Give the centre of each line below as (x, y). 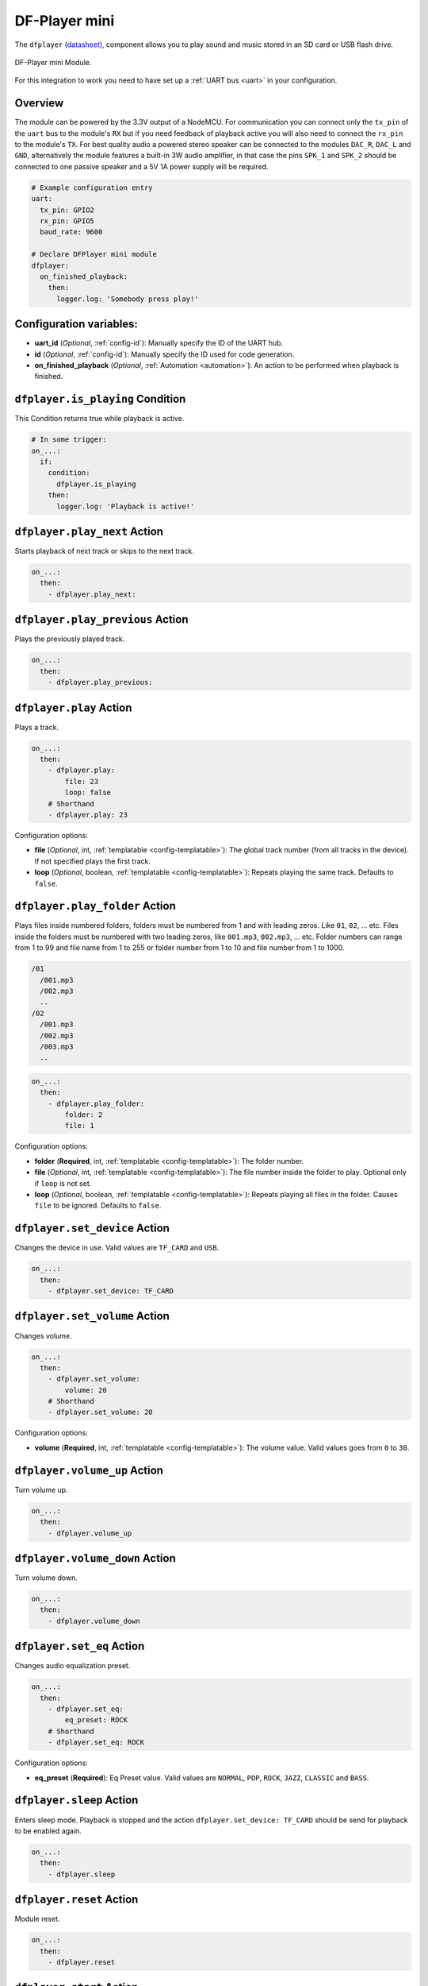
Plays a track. (37, 727)
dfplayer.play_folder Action (95, 906)
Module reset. (37, 1919)
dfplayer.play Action (73, 707)
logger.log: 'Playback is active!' (126, 506)
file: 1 (80, 1126)
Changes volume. (43, 1335)
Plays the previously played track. (70, 639)
